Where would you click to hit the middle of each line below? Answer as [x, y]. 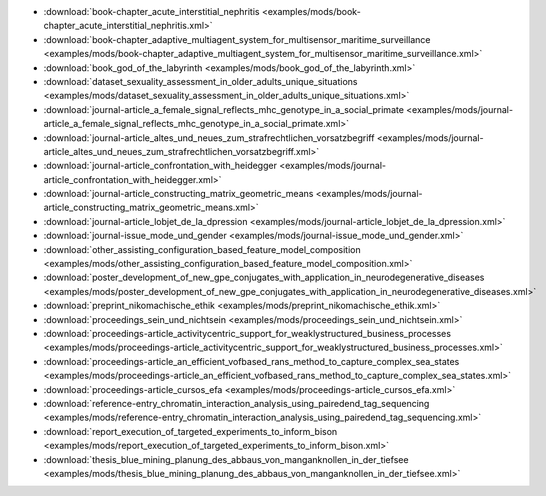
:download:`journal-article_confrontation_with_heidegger [160, 166]
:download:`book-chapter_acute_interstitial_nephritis [151, 11]
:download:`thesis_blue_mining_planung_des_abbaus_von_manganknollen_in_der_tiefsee [226, 459]
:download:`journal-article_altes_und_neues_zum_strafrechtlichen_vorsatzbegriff [209, 137]
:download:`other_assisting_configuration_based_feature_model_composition [202, 249]
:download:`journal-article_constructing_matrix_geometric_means [178, 194]
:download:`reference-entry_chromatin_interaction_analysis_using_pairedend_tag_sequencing [236, 403]
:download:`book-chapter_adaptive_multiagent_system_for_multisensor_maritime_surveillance [237, 39]
